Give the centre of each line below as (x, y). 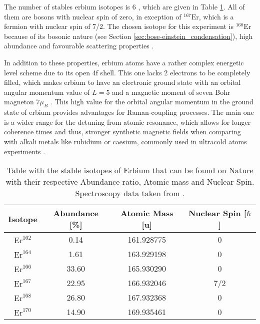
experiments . (25, 151)
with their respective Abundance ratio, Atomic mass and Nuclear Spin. (130, 182)
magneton (19, 102)
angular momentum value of (47, 92)
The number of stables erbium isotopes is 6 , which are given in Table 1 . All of (124, 6)
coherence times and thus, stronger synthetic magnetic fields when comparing (122, 132)
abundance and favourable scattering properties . (79, 46)
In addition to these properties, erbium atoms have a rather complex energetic (124, 62)
